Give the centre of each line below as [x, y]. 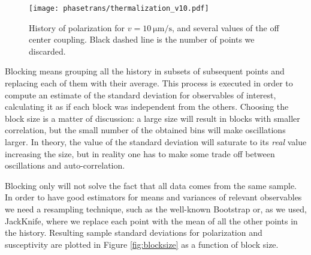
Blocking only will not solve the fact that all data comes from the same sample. [151, 185]
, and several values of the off [225, 27]
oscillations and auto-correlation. [65, 165]
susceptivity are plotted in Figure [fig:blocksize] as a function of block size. [142, 244]
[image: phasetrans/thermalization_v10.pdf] [119, 8]
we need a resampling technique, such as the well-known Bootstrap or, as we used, [156, 208]
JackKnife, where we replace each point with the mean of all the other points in [151, 220]
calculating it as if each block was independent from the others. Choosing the [147, 106]
